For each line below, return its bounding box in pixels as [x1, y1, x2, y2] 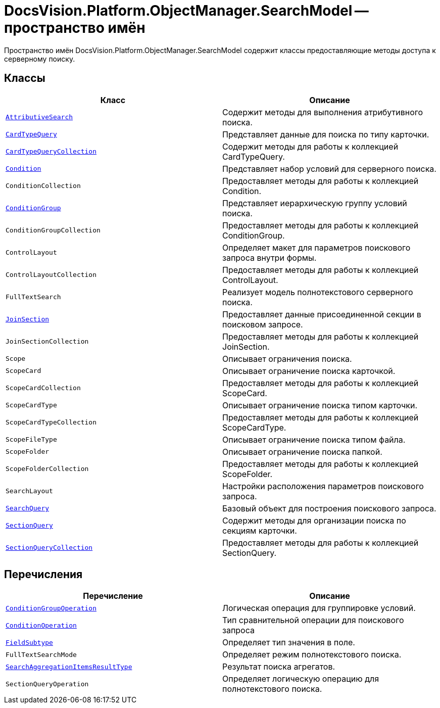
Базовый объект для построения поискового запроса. [222, 503, 436, 513]
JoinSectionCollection [6, 338, 89, 346]
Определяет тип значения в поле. [222, 637, 355, 648]
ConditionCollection [6, 182, 81, 190]
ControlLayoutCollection [6, 271, 97, 279]
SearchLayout [6, 487, 53, 495]
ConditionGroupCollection [6, 226, 101, 234]
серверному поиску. [4, 54, 75, 63]
